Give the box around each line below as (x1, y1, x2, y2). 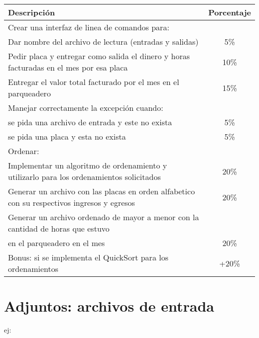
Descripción (8, 6, 55, 18)
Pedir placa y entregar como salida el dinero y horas (8, 50, 190, 62)
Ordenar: (8, 145, 39, 157)
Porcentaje (208, 6, 251, 18)
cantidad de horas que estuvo (8, 223, 110, 234)
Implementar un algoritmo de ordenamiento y (8, 160, 167, 171)
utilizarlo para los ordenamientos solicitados (8, 171, 161, 182)
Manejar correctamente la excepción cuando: (8, 102, 163, 113)
